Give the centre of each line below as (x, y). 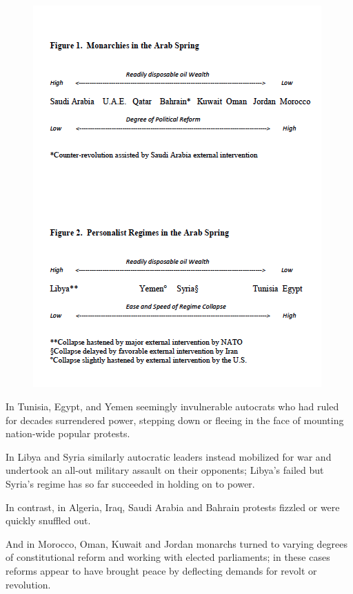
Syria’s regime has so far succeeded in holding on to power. (130, 483)
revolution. (28, 584)
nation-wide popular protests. (68, 433)
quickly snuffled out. (48, 520)
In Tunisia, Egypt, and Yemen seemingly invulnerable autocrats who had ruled (172, 406)
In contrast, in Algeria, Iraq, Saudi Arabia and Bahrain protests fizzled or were (173, 507)
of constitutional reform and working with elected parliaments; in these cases (168, 557)
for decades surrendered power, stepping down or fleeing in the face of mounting (175, 420)
